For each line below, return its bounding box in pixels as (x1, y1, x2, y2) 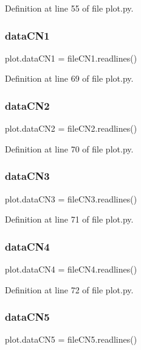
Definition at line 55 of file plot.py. (5, 2, 134, 14)
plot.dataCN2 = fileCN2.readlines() (5, 122, 137, 135)
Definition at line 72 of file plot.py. (5, 283, 134, 296)
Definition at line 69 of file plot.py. (5, 72, 134, 85)
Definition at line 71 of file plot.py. (5, 213, 134, 226)
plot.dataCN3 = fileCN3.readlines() (5, 192, 137, 205)
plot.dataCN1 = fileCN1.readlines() (5, 51, 137, 64)
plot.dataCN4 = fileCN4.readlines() (5, 263, 137, 276)
